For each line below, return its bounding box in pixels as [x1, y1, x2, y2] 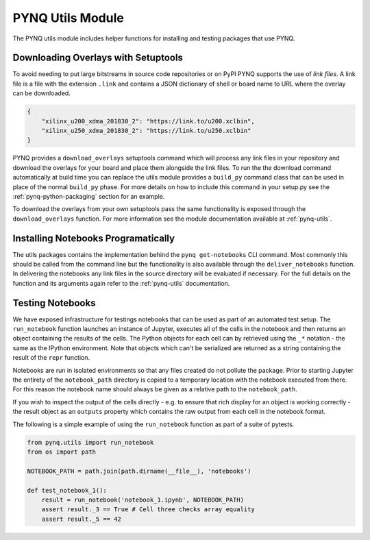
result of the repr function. [12, 354, 90, 362]
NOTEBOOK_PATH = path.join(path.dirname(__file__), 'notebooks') [27, 467, 251, 475]
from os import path [27, 447, 96, 456]
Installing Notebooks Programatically [12, 232, 175, 244]
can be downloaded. [12, 89, 71, 97]
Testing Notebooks [12, 297, 96, 308]
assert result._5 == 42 [41, 515, 121, 523]
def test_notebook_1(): [27, 487, 108, 494]
